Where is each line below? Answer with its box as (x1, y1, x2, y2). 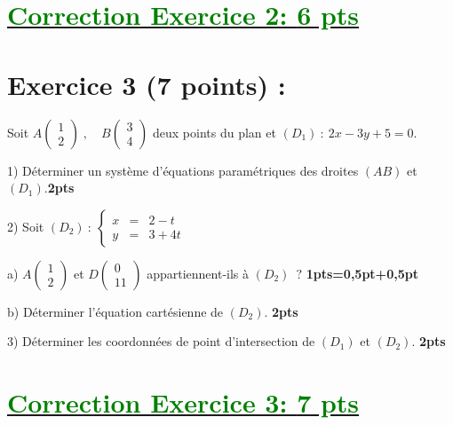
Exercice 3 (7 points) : (7, 66, 286, 102)
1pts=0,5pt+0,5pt (306, 264, 418, 282)
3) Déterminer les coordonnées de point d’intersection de (7, 332, 315, 350)
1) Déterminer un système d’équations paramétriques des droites (7, 161, 359, 179)
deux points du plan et (153, 122, 276, 141)
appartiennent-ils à (147, 264, 250, 282)
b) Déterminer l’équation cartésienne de (7, 302, 224, 320)
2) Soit (7, 216, 44, 235)
